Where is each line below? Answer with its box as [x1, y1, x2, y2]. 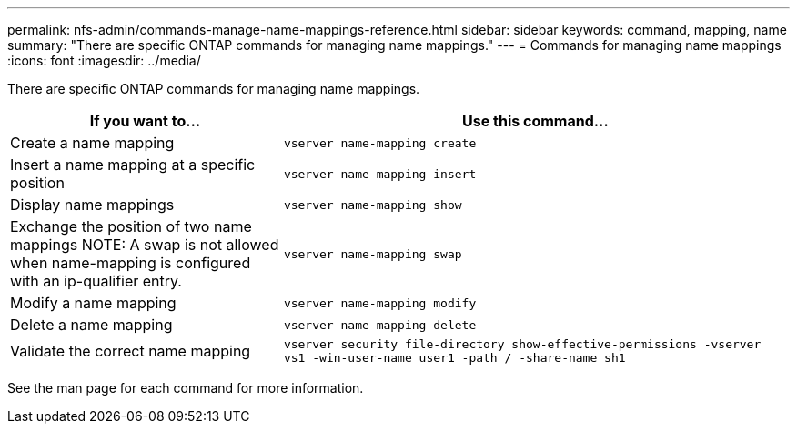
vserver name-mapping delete [283, 317, 477, 332]
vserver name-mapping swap [283, 246, 462, 261]
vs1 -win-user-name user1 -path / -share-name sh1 [283, 351, 626, 365]
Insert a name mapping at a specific [10, 155, 256, 174]
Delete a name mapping [10, 316, 173, 334]
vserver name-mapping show [283, 197, 462, 212]
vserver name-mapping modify [283, 296, 477, 310]
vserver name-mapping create [283, 135, 477, 150]
